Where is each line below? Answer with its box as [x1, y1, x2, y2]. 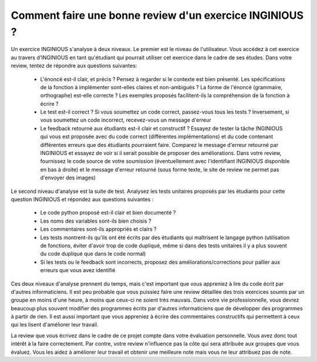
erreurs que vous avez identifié [40, 267, 116, 274]
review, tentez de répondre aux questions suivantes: [11, 62, 137, 69]
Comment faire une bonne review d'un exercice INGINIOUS [11, 9, 303, 22]
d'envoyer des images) [40, 174, 96, 182]
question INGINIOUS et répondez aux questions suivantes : [11, 196, 154, 203]
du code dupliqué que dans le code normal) [40, 250, 146, 257]
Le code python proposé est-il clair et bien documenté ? [40, 209, 176, 216]
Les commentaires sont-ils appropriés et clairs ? [40, 226, 157, 233]
